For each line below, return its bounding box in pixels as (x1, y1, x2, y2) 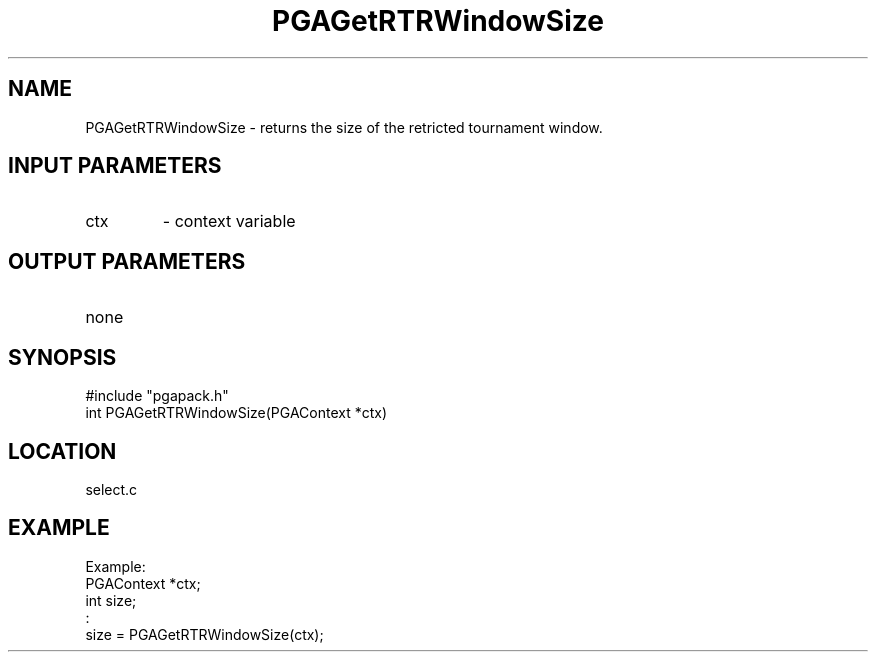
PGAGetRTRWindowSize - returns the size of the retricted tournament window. (85, 118, 603, 136)
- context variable (162, 211, 296, 232)
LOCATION (8, 438, 117, 464)
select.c (85, 480, 138, 498)
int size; (85, 591, 137, 609)
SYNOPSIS (8, 344, 117, 370)
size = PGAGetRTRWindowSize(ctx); (85, 625, 324, 643)
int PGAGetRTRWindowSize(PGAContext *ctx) (85, 404, 388, 422)
